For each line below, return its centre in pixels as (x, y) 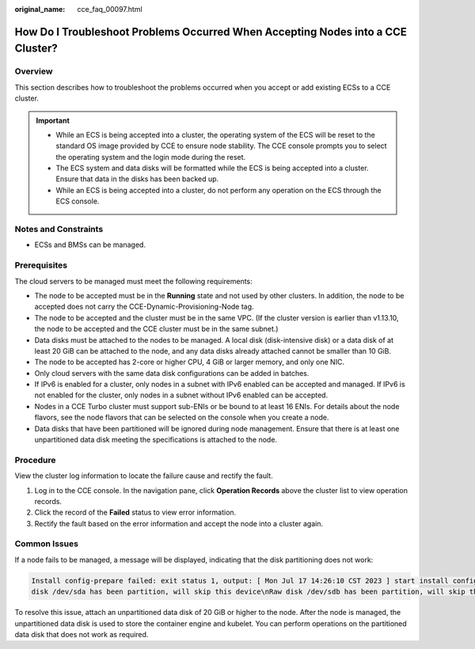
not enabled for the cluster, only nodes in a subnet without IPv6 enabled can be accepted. (181, 395)
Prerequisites (41, 265)
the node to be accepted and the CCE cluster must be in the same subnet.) (156, 329)
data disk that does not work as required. (82, 634)
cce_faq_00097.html (110, 9)
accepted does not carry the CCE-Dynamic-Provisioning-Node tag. (144, 307)
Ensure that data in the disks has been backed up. (137, 179)
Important (53, 120)
